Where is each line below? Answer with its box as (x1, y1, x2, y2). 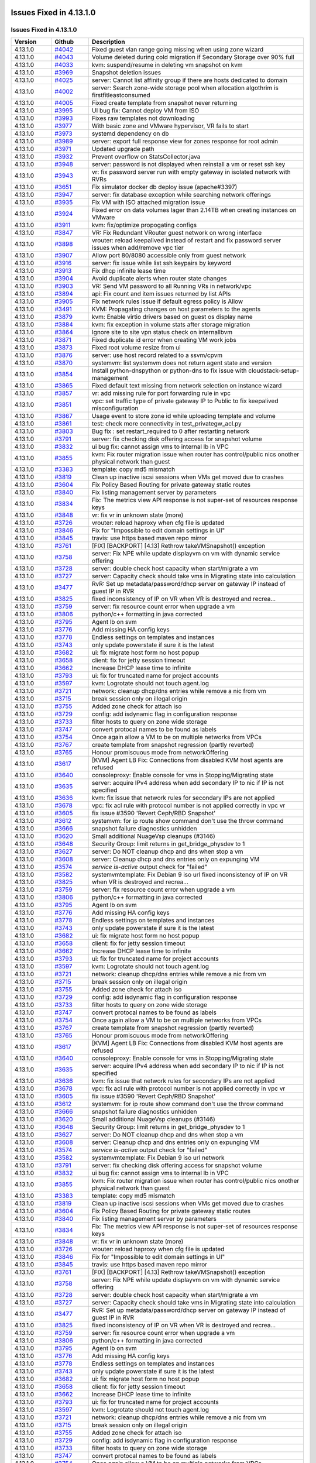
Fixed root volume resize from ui (91, 343, 181, 351)
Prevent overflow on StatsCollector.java (91, 152, 201, 160)
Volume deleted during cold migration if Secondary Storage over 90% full (91, 53, 295, 61)
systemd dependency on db (91, 129, 169, 138)
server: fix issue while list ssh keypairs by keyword (91, 259, 232, 267)
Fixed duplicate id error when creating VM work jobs (91, 335, 236, 344)
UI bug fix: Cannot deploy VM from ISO (91, 106, 200, 114)
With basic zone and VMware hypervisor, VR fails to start (91, 122, 249, 130)
